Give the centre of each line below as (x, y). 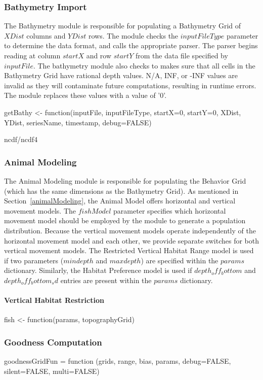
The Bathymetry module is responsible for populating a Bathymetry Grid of (123, 26)
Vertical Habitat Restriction (54, 300)
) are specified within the (180, 260)
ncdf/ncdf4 (21, 139)
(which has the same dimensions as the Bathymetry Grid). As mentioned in (121, 191)
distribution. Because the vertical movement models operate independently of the (130, 230)
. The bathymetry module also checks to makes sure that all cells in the (144, 65)
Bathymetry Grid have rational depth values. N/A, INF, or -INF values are (121, 75)
